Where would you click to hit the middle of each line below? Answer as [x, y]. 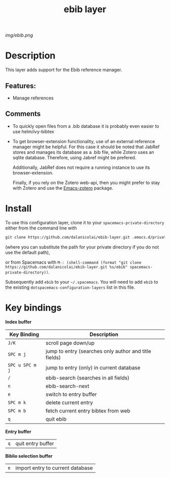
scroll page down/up [70, 343]
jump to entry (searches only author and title [98, 351]
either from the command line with [41, 228]
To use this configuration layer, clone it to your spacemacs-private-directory [85, 222]
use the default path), [28, 252]
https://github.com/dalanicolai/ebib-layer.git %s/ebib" [67, 267]
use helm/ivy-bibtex [33, 131]
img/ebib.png [19, 35]
